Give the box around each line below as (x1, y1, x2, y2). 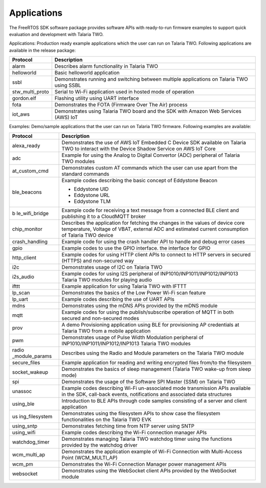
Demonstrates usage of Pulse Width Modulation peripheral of (62, 334, 204, 341)
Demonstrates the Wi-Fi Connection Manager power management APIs (62, 460, 227, 467)
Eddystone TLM (74, 197, 111, 204)
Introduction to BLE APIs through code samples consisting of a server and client (62, 397, 247, 404)
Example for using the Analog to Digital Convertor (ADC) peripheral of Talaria (62, 152, 240, 159)
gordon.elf (12, 95, 36, 102)
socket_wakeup (12, 368, 49, 375)
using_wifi (12, 429, 35, 436)
